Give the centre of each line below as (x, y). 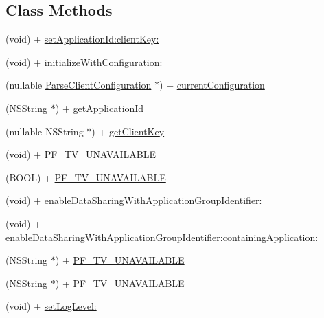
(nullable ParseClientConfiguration (79, 85)
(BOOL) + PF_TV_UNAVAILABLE (86, 177)
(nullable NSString (45, 131)
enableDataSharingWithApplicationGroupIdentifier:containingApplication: (162, 237)
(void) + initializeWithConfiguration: (84, 61)
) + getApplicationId (100, 107)
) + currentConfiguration (212, 85)
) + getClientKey (128, 131)
